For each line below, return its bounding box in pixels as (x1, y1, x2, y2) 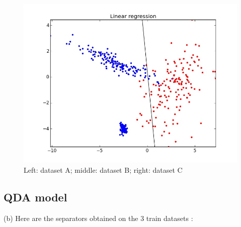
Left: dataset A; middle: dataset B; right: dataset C (24, 165, 183, 175)
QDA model (4, 189, 67, 204)
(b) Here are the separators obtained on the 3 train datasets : (4, 212, 193, 223)
